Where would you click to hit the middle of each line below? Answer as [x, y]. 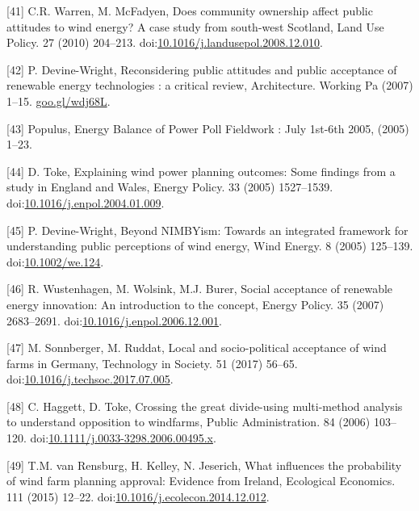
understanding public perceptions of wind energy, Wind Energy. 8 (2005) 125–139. [210, 246]
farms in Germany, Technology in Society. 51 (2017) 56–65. [152, 363]
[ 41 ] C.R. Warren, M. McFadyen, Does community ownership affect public [190, 10]
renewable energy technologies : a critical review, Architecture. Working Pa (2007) [210, 85]
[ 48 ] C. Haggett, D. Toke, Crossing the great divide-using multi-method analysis [205, 406]
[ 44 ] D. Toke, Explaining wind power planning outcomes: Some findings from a [201, 171]
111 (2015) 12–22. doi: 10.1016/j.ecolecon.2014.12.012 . [138, 496]
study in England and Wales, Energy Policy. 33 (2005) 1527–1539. [170, 187]
